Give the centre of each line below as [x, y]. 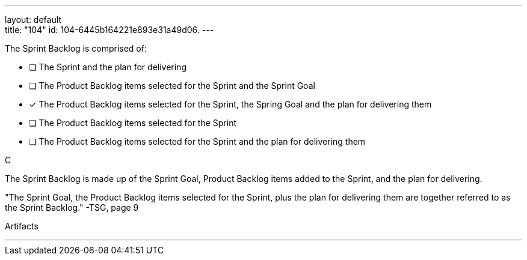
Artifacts [22, 226]
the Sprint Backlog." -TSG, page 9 [72, 207]
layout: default [33, 20]
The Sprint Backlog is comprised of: [76, 48]
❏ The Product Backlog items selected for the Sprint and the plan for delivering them [197, 141]
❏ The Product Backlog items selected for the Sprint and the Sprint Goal [172, 86]
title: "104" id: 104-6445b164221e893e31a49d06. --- [109, 30]
